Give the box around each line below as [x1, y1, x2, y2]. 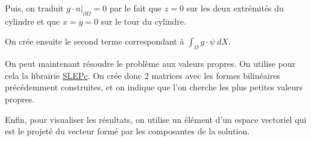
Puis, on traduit [5, 2, 64, 14]
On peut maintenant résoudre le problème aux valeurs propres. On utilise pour [5, 57, 296, 70]
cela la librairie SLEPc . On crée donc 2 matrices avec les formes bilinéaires [5, 69, 280, 81]
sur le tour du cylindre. [101, 14, 186, 27]
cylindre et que [5, 14, 60, 27]
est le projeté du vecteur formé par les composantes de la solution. [5, 125, 250, 137]
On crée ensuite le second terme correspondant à [5, 35, 184, 48]
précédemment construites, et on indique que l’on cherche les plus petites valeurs [5, 81, 303, 93]
